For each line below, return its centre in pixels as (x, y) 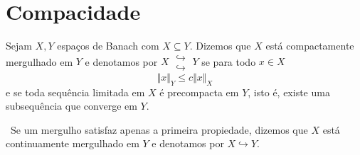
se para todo (229, 61)
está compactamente (310, 46)
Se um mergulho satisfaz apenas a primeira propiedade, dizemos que (159, 129)
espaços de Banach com (108, 46)
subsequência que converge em (72, 106)
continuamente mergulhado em (73, 143)
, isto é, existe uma (289, 92)
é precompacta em (199, 92)
